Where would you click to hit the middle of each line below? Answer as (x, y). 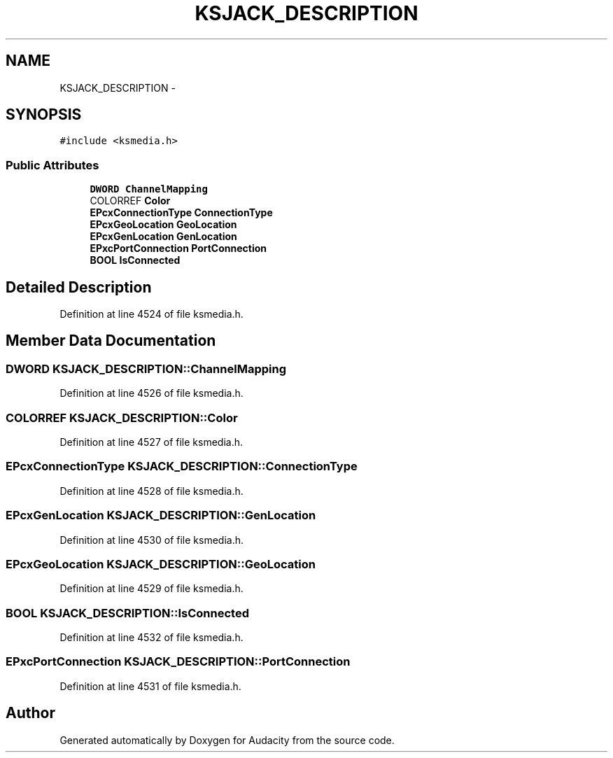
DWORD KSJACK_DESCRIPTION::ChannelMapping (146, 369)
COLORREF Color (130, 201)
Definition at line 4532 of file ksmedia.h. (152, 637)
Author (30, 713)
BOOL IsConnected (135, 260)
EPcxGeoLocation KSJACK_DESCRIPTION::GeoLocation (161, 564)
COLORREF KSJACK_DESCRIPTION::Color (122, 417)
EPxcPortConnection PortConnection (178, 248)
